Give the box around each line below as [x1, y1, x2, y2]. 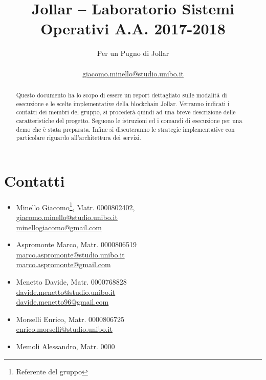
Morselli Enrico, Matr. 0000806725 [16, 313, 124, 324]
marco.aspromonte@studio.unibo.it [16, 249, 125, 259]
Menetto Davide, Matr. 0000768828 [16, 276, 127, 287]
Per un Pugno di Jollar [97, 48, 169, 58]
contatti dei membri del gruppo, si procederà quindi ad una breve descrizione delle [16, 108, 236, 116]
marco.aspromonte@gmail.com [16, 259, 111, 270]
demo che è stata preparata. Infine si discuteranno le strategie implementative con [16, 125, 235, 133]
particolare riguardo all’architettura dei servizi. [16, 133, 141, 142]
